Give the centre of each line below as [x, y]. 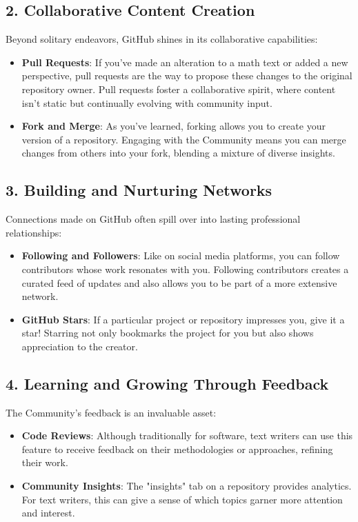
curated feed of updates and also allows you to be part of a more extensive [179, 282]
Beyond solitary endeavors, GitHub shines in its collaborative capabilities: [162, 39]
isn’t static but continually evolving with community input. [147, 102]
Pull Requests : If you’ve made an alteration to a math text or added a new [185, 62]
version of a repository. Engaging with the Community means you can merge [184, 139]
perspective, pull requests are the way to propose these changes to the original [187, 76]
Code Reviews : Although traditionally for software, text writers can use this [187, 435]
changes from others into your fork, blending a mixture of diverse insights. [178, 153]
